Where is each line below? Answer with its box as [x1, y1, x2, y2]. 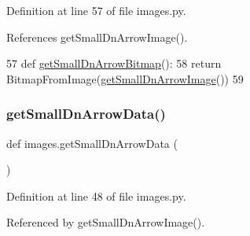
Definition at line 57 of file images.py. [6, 2, 186, 18]
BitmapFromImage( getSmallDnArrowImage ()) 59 [6, 70, 244, 87]
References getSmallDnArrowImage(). [6, 28, 188, 45]
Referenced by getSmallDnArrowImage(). [6, 214, 205, 230]
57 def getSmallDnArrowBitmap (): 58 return [6, 55, 222, 72]
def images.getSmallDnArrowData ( [6, 135, 178, 151]
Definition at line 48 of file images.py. [6, 187, 186, 204]
